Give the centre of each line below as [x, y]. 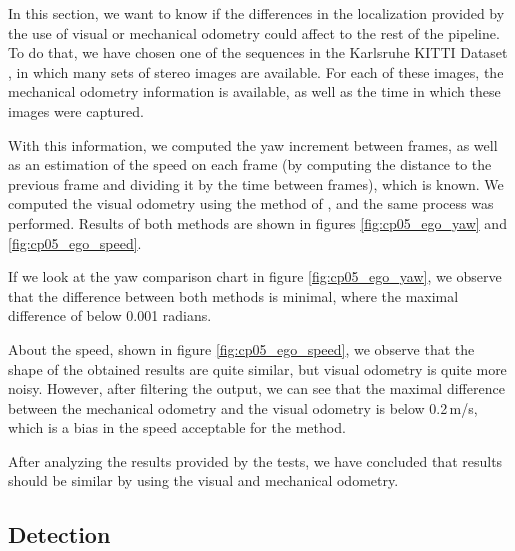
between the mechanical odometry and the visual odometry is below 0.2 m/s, [243, 407]
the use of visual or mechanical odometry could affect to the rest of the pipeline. [254, 32]
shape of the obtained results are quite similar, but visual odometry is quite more [257, 368]
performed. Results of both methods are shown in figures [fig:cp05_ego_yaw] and [257, 222]
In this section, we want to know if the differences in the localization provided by [256, 13]
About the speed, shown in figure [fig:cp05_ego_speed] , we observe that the [241, 348]
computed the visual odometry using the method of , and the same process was [251, 203]
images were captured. [76, 110]
